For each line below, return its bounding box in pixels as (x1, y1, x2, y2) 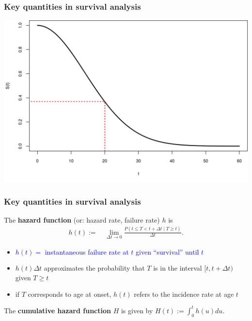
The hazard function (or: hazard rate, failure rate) (4, 214, 160, 225)
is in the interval (153, 263, 202, 273)
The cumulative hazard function (4, 305, 111, 315)
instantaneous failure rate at (45, 246, 129, 257)
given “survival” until (136, 246, 199, 257)
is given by (121, 305, 153, 315)
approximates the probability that (44, 263, 145, 273)
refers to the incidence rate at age (134, 289, 234, 299)
